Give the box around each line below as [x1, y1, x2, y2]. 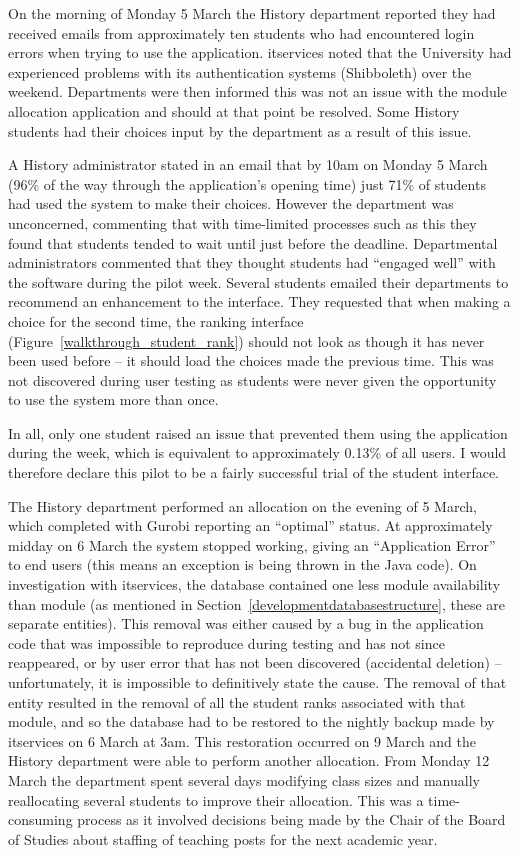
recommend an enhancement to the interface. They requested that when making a [8, 291, 511, 312]
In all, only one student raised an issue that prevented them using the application [8, 422, 508, 443]
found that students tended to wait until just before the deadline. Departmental [8, 232, 498, 253]
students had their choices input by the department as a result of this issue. [8, 120, 472, 141]
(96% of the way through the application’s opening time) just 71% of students [8, 173, 486, 194]
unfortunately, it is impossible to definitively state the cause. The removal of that [8, 672, 507, 692]
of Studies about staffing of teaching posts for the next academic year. [8, 828, 438, 849]
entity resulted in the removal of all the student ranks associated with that [8, 691, 466, 712]
